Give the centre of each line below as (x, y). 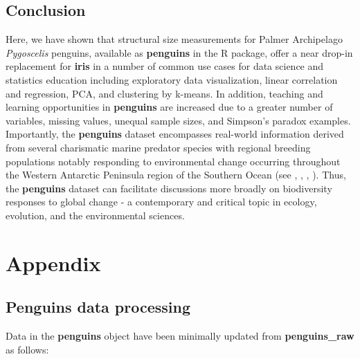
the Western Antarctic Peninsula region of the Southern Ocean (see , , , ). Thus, (176, 175)
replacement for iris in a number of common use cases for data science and (165, 66)
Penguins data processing (98, 307)
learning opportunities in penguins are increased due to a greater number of (169, 107)
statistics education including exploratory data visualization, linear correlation (172, 79)
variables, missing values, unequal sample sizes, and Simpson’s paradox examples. (178, 120)
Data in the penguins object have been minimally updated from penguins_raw (180, 336)
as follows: (27, 349)
